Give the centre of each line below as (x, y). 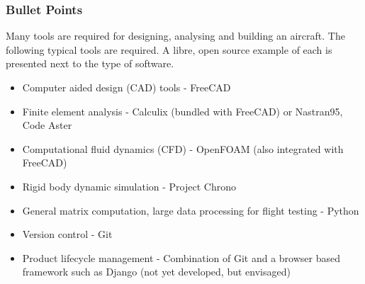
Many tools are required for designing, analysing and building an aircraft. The (175, 36)
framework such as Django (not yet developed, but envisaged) (156, 272)
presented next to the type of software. (90, 63)
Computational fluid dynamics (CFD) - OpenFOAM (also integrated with (183, 148)
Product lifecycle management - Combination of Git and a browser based (181, 257)
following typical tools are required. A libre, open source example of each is (169, 49)
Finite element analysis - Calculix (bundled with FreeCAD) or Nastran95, (182, 111)
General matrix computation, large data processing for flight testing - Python (191, 210)
